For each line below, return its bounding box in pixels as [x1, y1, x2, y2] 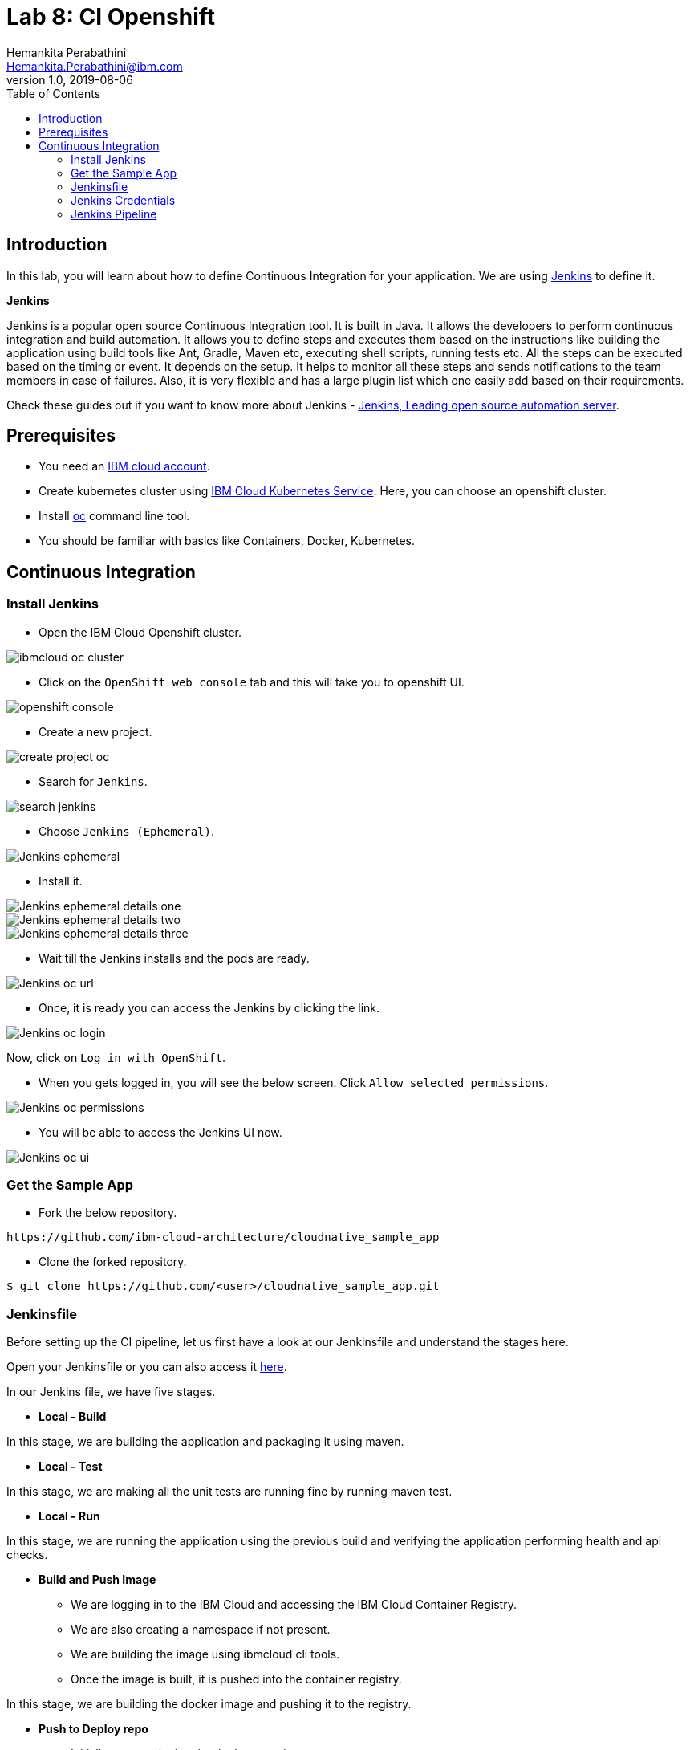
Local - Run [39, 1509, 100, 1524]
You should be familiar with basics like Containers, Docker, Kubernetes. [39, 534, 415, 548]
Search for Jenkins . [39, 774, 148, 788]
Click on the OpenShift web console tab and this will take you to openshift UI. [39, 674, 465, 689]
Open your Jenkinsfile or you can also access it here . [6, 1360, 287, 1374]
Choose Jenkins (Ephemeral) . [39, 824, 214, 838]
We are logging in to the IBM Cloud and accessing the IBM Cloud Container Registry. [71, 1597, 517, 1612]
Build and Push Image [39, 1573, 156, 1587]
